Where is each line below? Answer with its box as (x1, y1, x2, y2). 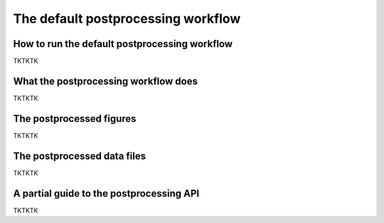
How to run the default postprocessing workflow (13, 38, 233, 50)
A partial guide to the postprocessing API (13, 187, 200, 199)
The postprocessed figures (13, 113, 137, 125)
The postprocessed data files (13, 150, 146, 162)
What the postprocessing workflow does (13, 75, 198, 87)
